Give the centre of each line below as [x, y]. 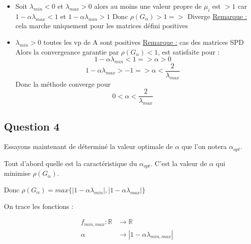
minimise [17, 173]
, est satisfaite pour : [189, 51]
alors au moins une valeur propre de [148, 6]
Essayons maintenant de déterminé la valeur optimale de [88, 146]
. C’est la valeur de [179, 163]
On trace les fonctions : [39, 206]
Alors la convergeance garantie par [67, 51]
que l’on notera [204, 146]
